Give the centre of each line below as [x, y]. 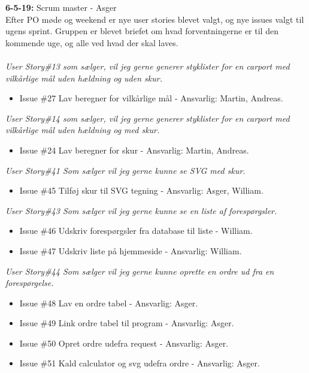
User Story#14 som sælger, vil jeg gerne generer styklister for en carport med [148, 118]
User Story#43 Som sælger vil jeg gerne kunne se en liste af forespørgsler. [141, 210]
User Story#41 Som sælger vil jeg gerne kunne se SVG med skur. [125, 170]
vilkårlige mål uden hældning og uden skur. [84, 78]
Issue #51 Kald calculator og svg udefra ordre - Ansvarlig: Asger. [140, 363]
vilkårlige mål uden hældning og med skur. [83, 130]
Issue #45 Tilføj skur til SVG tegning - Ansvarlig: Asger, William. [141, 190]
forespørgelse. [30, 283]
